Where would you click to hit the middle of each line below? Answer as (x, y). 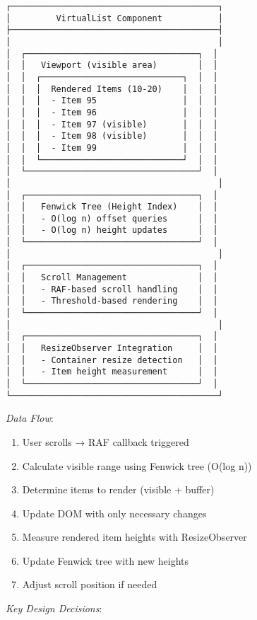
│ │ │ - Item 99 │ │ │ (112, 148)
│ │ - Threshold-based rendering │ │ (112, 301)
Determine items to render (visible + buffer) (118, 489)
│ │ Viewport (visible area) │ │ (112, 65)
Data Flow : (30, 418)
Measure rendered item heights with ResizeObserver (135, 537)
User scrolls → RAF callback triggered (106, 441)
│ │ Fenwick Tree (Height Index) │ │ (112, 207)
